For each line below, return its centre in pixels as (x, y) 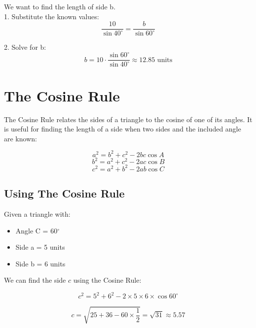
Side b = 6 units (40, 263)
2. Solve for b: (25, 47)
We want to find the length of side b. (60, 6)
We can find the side (35, 280)
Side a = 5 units (40, 247)
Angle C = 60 (37, 230)
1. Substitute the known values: (52, 16)
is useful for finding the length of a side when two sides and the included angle (123, 129)
